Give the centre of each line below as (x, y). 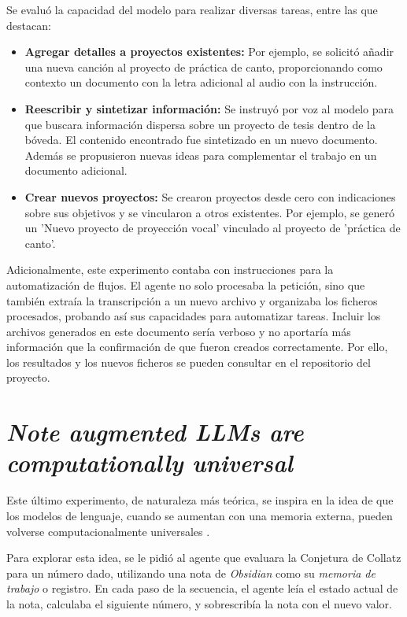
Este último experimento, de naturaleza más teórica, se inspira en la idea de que (200, 500)
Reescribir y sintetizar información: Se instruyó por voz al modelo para (209, 108)
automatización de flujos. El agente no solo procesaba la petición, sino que (186, 284)
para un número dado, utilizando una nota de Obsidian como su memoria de (191, 573)
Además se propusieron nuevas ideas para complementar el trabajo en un (201, 155)
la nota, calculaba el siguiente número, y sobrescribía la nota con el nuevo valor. (199, 603)
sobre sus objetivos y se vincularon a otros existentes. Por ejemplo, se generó (210, 212)
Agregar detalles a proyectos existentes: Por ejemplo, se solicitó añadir (209, 52)
